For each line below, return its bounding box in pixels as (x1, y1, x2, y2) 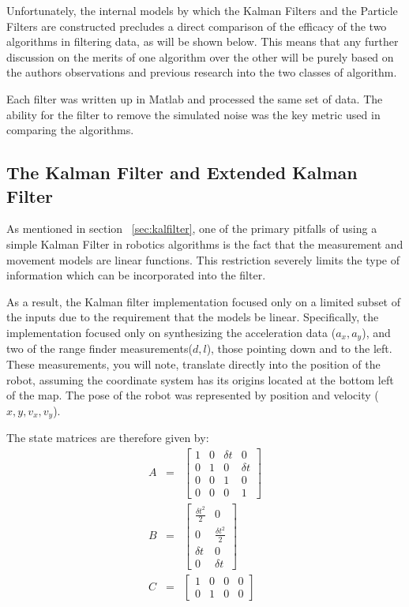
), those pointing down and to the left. (206, 340, 392, 357)
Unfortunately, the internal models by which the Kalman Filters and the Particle (6, 2, 398, 18)
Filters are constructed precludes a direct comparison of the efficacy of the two (6, 17, 387, 34)
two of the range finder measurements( (6, 340, 193, 357)
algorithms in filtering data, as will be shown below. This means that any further (6, 33, 399, 50)
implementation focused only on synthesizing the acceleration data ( (6, 324, 336, 340)
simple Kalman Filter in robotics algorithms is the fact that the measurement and (6, 235, 403, 252)
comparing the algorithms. (6, 122, 134, 138)
